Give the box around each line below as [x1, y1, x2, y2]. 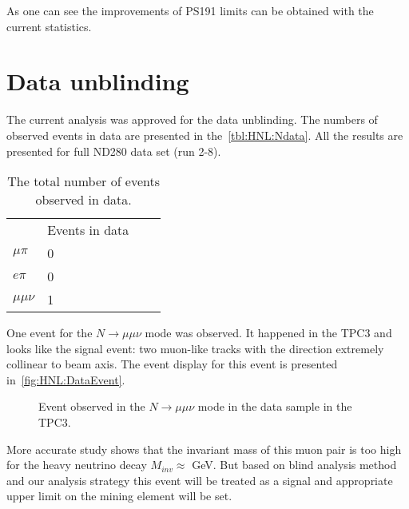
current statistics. [6, 18, 92, 34]
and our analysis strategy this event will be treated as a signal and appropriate [6, 471, 393, 488]
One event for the [6, 324, 93, 341]
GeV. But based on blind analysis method [192, 456, 397, 473]
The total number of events [7, 172, 161, 191]
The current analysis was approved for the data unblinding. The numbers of [6, 111, 378, 128]
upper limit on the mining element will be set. [6, 487, 232, 504]
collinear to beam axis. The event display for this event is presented [6, 356, 338, 372]
